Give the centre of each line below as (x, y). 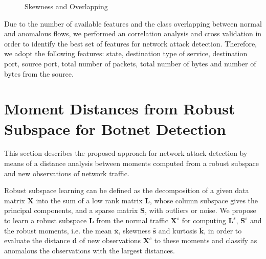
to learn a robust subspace (46, 220)
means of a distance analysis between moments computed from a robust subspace (132, 163)
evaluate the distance (37, 240)
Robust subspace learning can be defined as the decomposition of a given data (127, 190)
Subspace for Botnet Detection (115, 128)
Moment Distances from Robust (120, 109)
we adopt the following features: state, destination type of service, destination (126, 53)
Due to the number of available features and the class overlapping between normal (133, 23)
